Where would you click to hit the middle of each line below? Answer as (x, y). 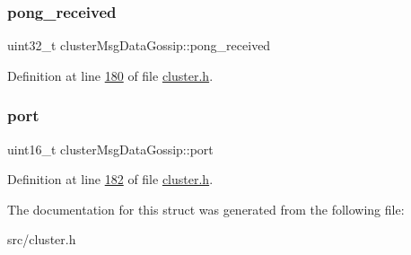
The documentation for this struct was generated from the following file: (206, 209)
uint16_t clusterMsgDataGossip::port (110, 149)
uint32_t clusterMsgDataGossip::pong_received (139, 45)
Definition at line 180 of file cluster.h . (110, 75)
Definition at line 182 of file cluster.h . (110, 179)
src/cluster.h (42, 239)
